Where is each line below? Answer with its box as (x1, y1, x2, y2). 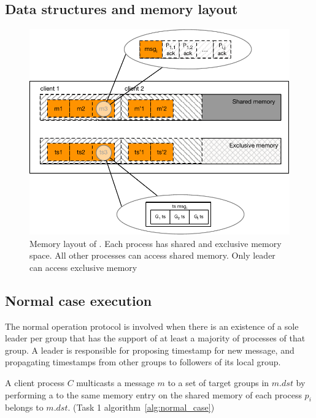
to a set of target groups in (168, 376, 269, 389)
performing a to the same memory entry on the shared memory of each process (5, 388, 302, 401)
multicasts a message (76, 376, 155, 389)
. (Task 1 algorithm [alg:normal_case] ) (67, 401, 215, 414)
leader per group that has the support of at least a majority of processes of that (5, 332, 306, 344)
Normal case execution (5, 291, 152, 310)
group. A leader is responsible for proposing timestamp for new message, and (5, 343, 295, 356)
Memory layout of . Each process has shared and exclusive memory (29, 237, 282, 249)
